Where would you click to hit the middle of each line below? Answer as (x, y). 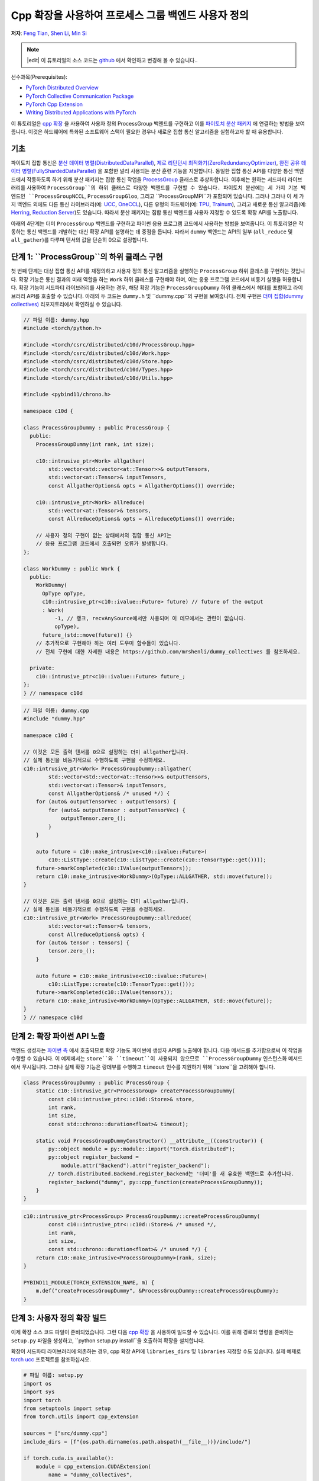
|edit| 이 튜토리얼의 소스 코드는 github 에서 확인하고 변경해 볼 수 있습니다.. (112, 60)
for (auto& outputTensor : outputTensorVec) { (117, 810)
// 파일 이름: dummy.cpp (56, 711)
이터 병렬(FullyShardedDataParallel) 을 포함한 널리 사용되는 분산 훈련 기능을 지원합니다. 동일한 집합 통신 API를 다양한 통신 (152, 171)
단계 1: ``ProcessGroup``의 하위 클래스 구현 (87, 257)
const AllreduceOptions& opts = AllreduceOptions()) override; (142, 519)
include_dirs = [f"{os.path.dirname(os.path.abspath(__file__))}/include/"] (137, 1442)
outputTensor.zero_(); (93, 818)
